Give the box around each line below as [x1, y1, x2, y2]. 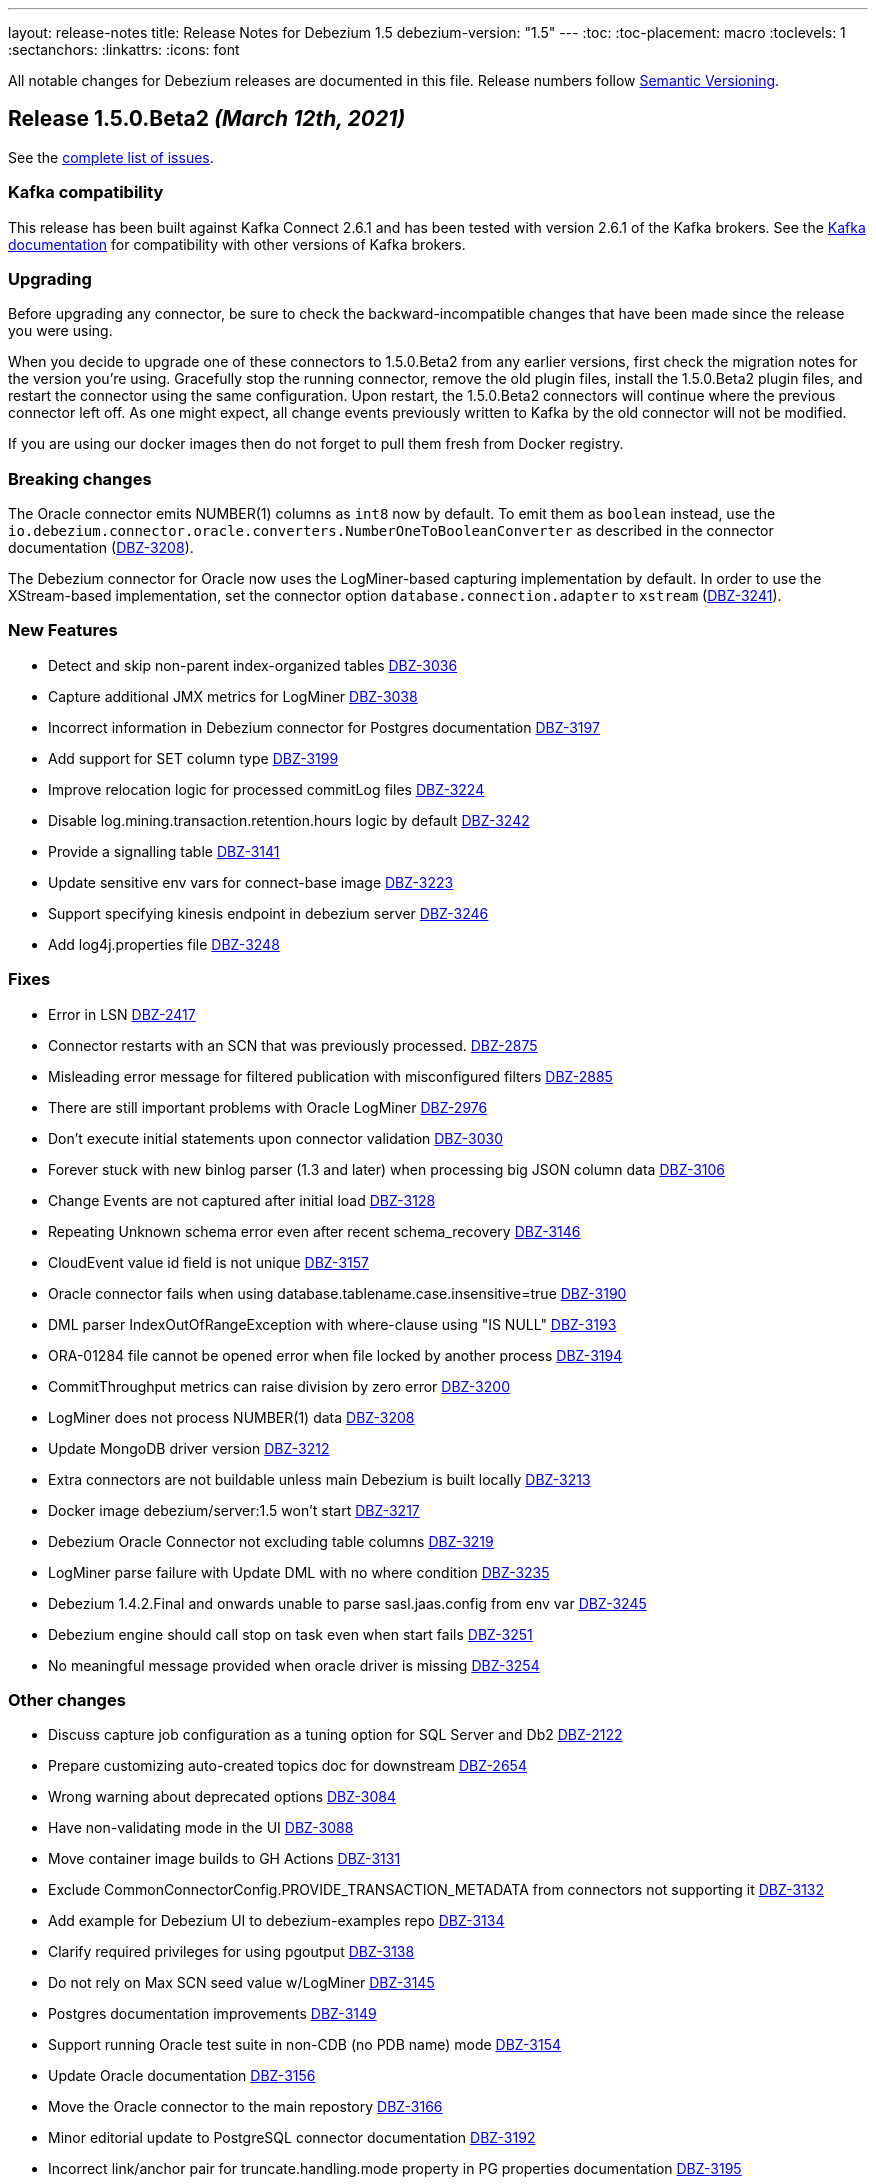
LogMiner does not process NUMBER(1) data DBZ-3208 [48, 1408, 415, 1426]
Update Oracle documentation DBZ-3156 [48, 2067, 316, 2085]
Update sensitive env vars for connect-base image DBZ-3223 [48, 873, 454, 891]
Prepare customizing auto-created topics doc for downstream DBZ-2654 [48, 1757, 527, 1775]
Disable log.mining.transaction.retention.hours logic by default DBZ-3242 [48, 811, 530, 829]
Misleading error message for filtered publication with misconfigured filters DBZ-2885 [48, 1067, 613, 1085]
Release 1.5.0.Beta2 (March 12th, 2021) [8, 106, 406, 132]
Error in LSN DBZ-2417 [48, 1005, 196, 1023]
